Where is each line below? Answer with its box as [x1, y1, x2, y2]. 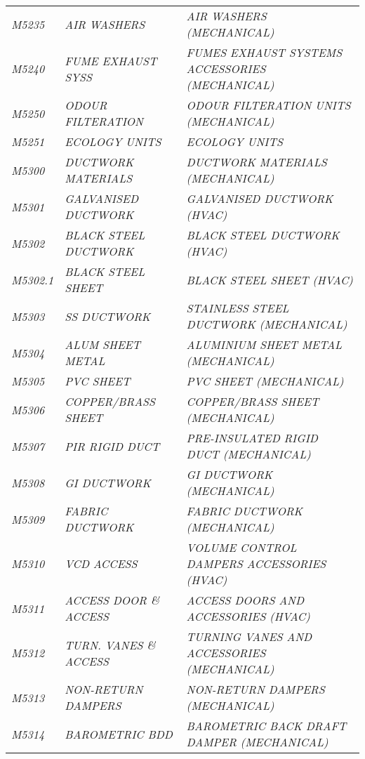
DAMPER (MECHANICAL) [186, 734, 328, 750]
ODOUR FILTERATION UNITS [186, 97, 351, 113]
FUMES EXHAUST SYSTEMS [186, 44, 343, 60]
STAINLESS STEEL [186, 300, 289, 316]
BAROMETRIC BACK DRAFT [186, 718, 347, 734]
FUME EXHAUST [65, 52, 157, 69]
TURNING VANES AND [186, 628, 312, 645]
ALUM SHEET [65, 336, 141, 352]
